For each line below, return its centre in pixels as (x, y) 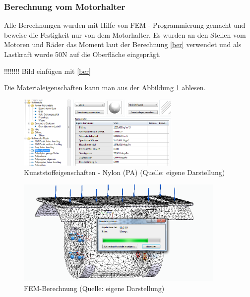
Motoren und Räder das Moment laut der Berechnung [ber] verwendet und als (123, 44)
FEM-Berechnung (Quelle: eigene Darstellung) (94, 288)
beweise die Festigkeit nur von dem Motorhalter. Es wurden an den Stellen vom (125, 34)
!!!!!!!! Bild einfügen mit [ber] (47, 71)
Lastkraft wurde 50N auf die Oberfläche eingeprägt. (83, 54)
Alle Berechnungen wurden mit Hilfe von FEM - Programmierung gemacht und (125, 25)
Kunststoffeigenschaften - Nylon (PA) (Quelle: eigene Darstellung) (125, 172)
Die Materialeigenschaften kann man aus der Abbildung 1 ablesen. (105, 88)
